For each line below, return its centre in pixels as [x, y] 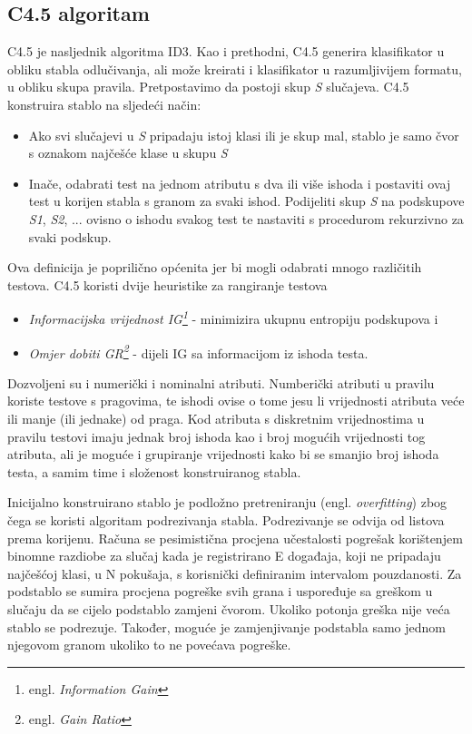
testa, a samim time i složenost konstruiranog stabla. [154, 471]
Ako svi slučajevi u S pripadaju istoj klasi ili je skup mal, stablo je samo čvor [244, 135]
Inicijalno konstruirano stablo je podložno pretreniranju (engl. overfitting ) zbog [227, 502]
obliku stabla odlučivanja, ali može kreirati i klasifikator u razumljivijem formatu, [235, 69]
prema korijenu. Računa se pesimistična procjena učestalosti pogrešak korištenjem [235, 538]
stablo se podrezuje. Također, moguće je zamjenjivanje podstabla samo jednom [226, 626]
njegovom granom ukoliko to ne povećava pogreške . [149, 645]
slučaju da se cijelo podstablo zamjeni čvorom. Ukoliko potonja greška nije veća [229, 608]
